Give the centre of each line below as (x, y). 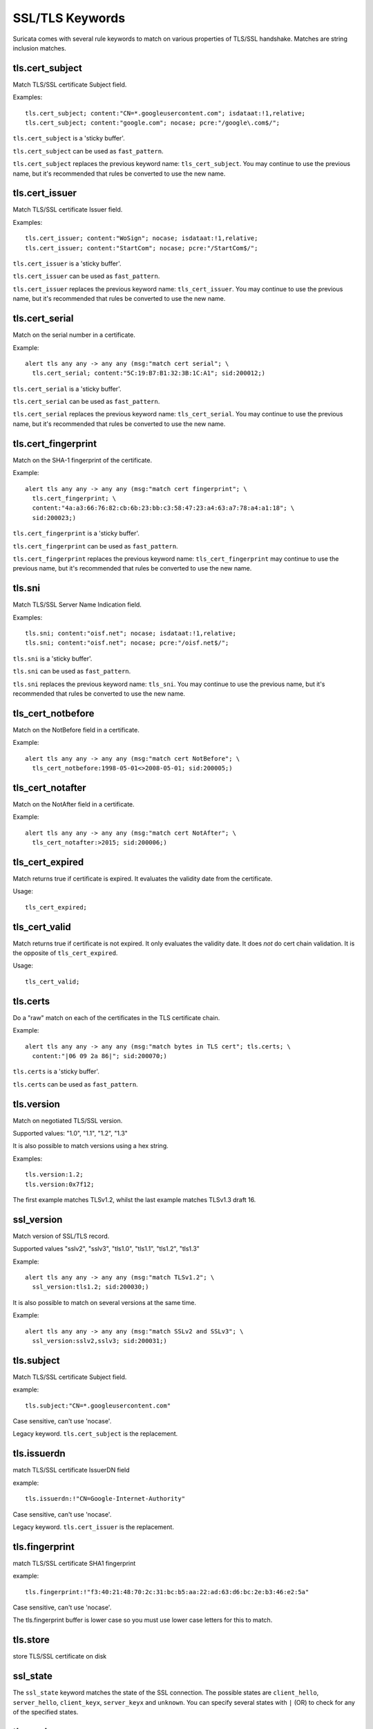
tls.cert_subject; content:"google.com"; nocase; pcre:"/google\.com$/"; (153, 123)
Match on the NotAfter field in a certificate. (74, 804)
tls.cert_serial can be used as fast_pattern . (86, 402)
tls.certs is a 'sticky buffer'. (56, 1071)
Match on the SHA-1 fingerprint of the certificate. (82, 460)
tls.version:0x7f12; (60, 1184)
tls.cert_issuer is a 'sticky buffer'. (67, 263)
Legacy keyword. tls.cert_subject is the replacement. (95, 1434)
